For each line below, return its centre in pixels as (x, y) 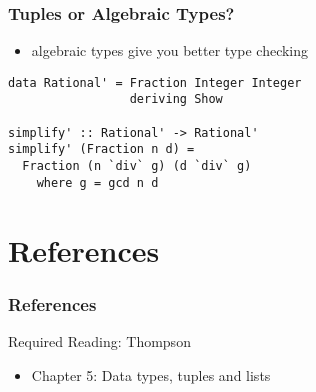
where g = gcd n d (97, 182)
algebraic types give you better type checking (170, 50)
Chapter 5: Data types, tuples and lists (151, 374)
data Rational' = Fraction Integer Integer (155, 82)
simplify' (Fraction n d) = (101, 149)
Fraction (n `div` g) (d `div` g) (137, 166)
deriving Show (176, 99)
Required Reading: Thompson (99, 341)
